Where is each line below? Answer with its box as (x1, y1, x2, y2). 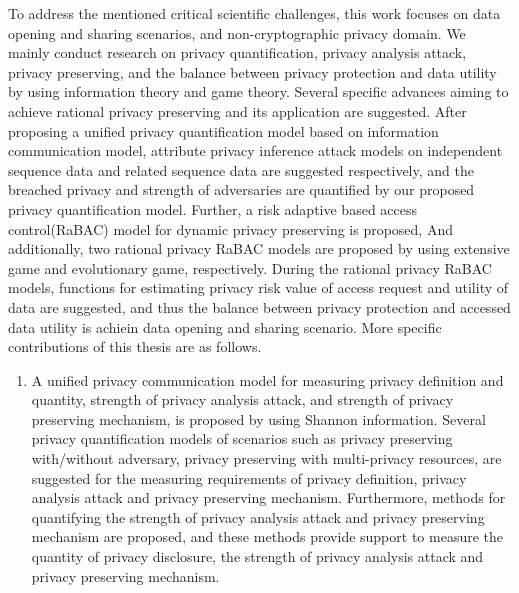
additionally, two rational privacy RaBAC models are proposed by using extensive (8, 238, 510, 259)
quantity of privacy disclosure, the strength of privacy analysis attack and (31, 546, 484, 567)
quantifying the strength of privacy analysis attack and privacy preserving (31, 506, 485, 527)
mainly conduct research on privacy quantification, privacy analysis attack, (8, 42, 467, 63)
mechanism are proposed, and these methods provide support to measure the (31, 526, 503, 547)
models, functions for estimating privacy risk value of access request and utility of (8, 277, 509, 298)
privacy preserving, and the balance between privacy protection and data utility (8, 61, 497, 82)
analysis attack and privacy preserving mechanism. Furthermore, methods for (31, 487, 506, 508)
